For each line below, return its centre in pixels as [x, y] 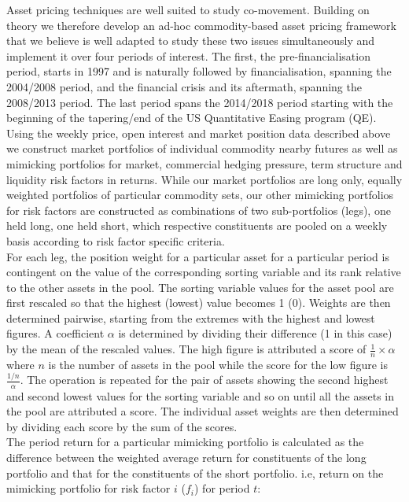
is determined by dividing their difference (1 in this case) [255, 333]
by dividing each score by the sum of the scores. [122, 426]
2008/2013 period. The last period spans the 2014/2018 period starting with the [200, 102]
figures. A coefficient [55, 333]
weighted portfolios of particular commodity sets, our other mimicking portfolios [200, 195]
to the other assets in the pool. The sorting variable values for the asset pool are [200, 287]
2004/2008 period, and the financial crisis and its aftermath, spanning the [184, 86]
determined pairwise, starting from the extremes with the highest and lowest [191, 317]
